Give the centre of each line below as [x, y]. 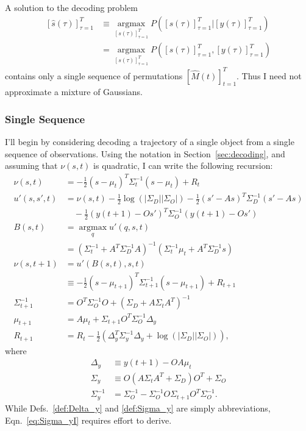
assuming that [31, 166]
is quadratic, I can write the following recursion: [183, 166]
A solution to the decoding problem [71, 7]
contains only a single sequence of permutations [94, 75]
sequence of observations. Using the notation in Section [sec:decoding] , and [145, 153]
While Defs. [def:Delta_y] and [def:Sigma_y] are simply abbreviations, [138, 408]
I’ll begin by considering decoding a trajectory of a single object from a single [150, 142]
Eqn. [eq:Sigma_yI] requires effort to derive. [88, 420]
